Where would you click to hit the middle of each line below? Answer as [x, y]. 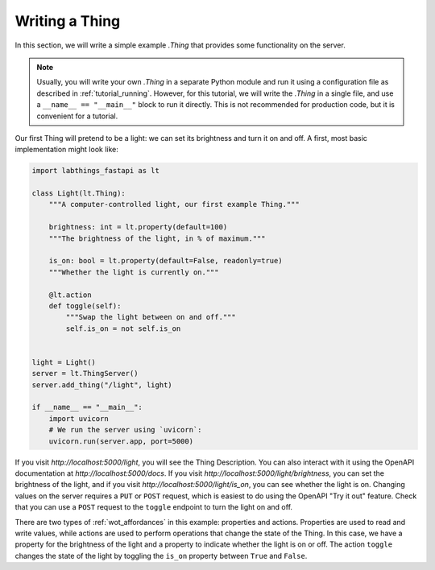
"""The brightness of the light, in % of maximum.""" [157, 238]
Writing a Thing [68, 21]
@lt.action [70, 295]
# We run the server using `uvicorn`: [125, 430]
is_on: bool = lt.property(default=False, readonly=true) [166, 261]
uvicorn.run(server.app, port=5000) [121, 441]
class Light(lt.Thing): [79, 194]
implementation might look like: [66, 150]
